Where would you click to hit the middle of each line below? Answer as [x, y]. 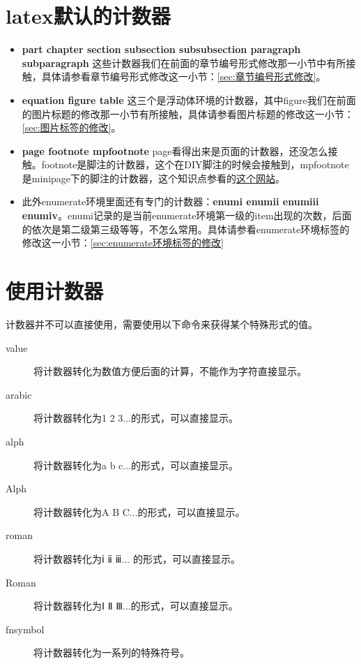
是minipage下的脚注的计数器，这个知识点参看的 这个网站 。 [154, 178]
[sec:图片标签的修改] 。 [71, 127]
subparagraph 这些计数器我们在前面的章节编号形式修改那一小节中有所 [184, 62]
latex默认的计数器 [88, 16]
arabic [19, 394]
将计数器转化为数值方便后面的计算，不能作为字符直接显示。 [170, 371]
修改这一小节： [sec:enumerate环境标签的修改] [123, 243]
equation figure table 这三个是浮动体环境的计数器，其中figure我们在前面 [189, 99]
